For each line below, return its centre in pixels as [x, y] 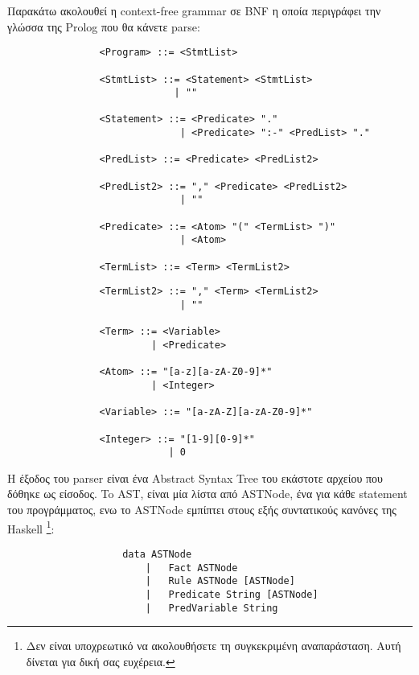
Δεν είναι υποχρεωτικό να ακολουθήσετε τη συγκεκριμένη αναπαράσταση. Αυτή [214, 646]
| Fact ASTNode [191, 568]
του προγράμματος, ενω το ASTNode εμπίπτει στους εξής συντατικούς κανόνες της [202, 510]
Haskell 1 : [31, 527]
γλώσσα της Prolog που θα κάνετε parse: [104, 26]
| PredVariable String [212, 608]
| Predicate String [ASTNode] [232, 594]
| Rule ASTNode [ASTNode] [220, 581]
